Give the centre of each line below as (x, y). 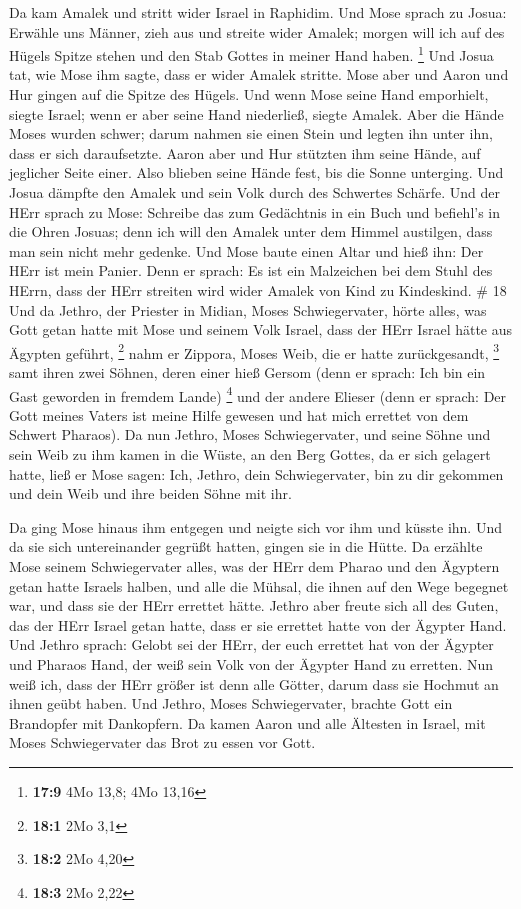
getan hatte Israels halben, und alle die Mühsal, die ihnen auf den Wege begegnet (259, 585)
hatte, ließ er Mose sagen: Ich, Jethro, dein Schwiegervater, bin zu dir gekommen (256, 473)
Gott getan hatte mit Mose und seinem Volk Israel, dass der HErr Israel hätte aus (261, 329)
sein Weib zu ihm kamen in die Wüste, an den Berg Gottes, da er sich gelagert (250, 454)
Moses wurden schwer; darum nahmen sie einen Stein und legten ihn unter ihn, (251, 133)
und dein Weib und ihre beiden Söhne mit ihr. (150, 493)
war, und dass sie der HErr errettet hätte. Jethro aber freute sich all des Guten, (254, 605)
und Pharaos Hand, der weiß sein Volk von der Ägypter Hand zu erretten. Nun (251, 663)
